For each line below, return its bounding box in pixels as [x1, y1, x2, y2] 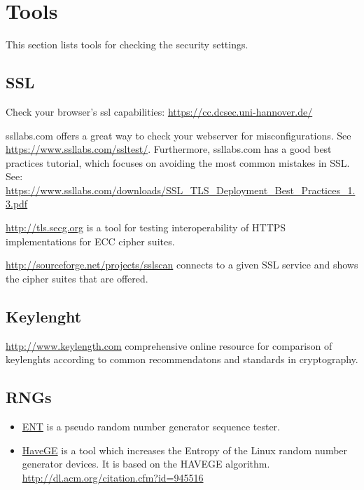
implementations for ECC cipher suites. [6, 233, 175, 248]
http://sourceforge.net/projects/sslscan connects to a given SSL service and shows [6, 257, 358, 272]
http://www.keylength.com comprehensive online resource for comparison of [6, 338, 332, 353]
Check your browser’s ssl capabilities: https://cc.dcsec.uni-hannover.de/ [6, 104, 313, 118]
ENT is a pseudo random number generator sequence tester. [22, 419, 280, 434]
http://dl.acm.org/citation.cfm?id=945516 [22, 470, 204, 484]
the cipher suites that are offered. [6, 271, 148, 285]
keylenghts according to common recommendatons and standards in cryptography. [6, 352, 358, 367]
